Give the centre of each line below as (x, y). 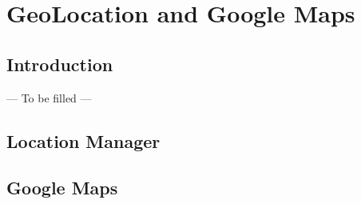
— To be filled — (49, 97)
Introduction (60, 64)
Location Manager (83, 140)
